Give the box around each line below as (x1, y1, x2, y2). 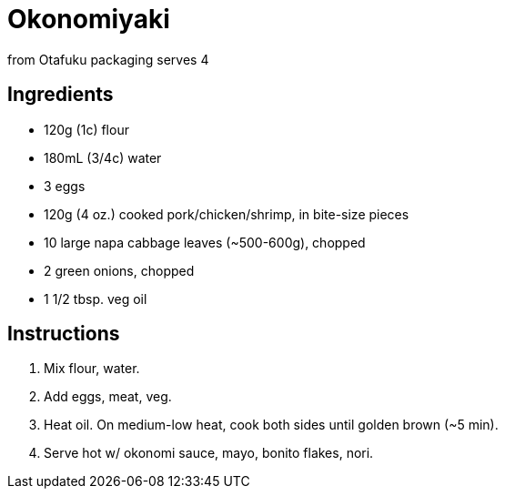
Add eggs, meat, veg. (44, 389, 172, 405)
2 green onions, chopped (44, 262, 195, 278)
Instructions (7, 322, 120, 346)
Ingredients (7, 83, 114, 106)
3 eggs (44, 177, 86, 194)
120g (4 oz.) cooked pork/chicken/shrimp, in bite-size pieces (44, 206, 409, 222)
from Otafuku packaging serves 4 (7, 51, 209, 67)
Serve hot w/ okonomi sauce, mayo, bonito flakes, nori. (44, 445, 374, 461)
